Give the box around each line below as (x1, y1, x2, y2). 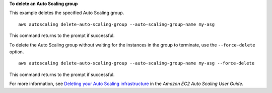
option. (9, 48, 24, 54)
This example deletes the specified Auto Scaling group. (9, 10, 124, 16)
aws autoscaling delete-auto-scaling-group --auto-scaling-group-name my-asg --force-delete (18, 60, 255, 66)
